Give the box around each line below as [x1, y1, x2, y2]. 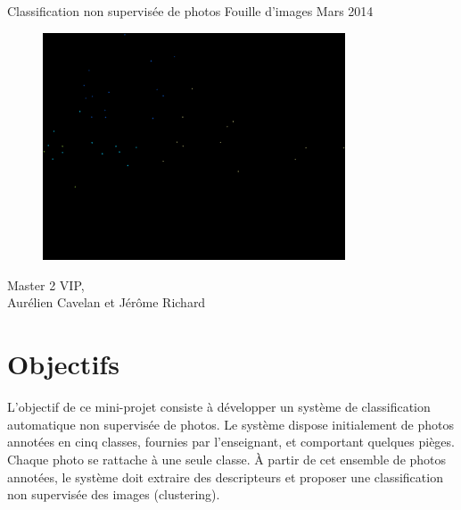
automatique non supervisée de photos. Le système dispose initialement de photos [7, 414, 454, 433]
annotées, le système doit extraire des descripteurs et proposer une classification [7, 467, 443, 486]
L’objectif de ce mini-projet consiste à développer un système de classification [7, 397, 431, 416]
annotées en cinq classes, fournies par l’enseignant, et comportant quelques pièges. [7, 432, 455, 451]
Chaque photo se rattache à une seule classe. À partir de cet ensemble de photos [7, 449, 447, 468]
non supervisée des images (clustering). [7, 485, 220, 504]
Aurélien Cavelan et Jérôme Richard [7, 293, 206, 312]
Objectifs [7, 346, 119, 382]
